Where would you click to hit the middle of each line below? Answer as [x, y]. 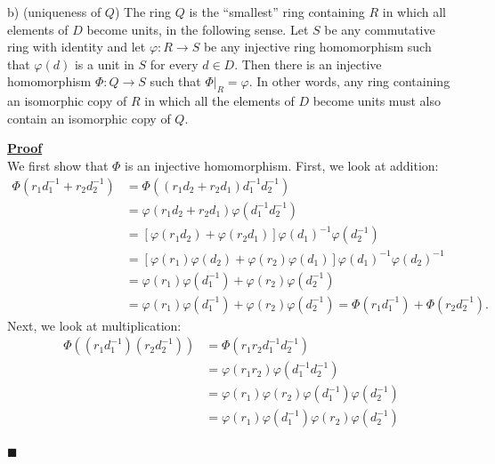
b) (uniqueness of [54, 12]
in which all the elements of [219, 101]
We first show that [58, 165]
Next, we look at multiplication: [94, 325]
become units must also [377, 101]
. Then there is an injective [308, 64]
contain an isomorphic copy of [89, 118]
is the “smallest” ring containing [277, 12]
